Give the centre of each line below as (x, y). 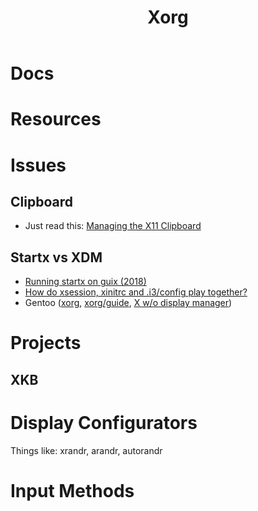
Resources (56, 119)
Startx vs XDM (56, 257)
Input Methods (72, 490)
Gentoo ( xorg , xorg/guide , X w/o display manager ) (128, 303)
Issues (38, 165)
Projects (46, 343)
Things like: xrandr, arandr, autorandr (86, 450)
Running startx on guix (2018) (85, 282)
